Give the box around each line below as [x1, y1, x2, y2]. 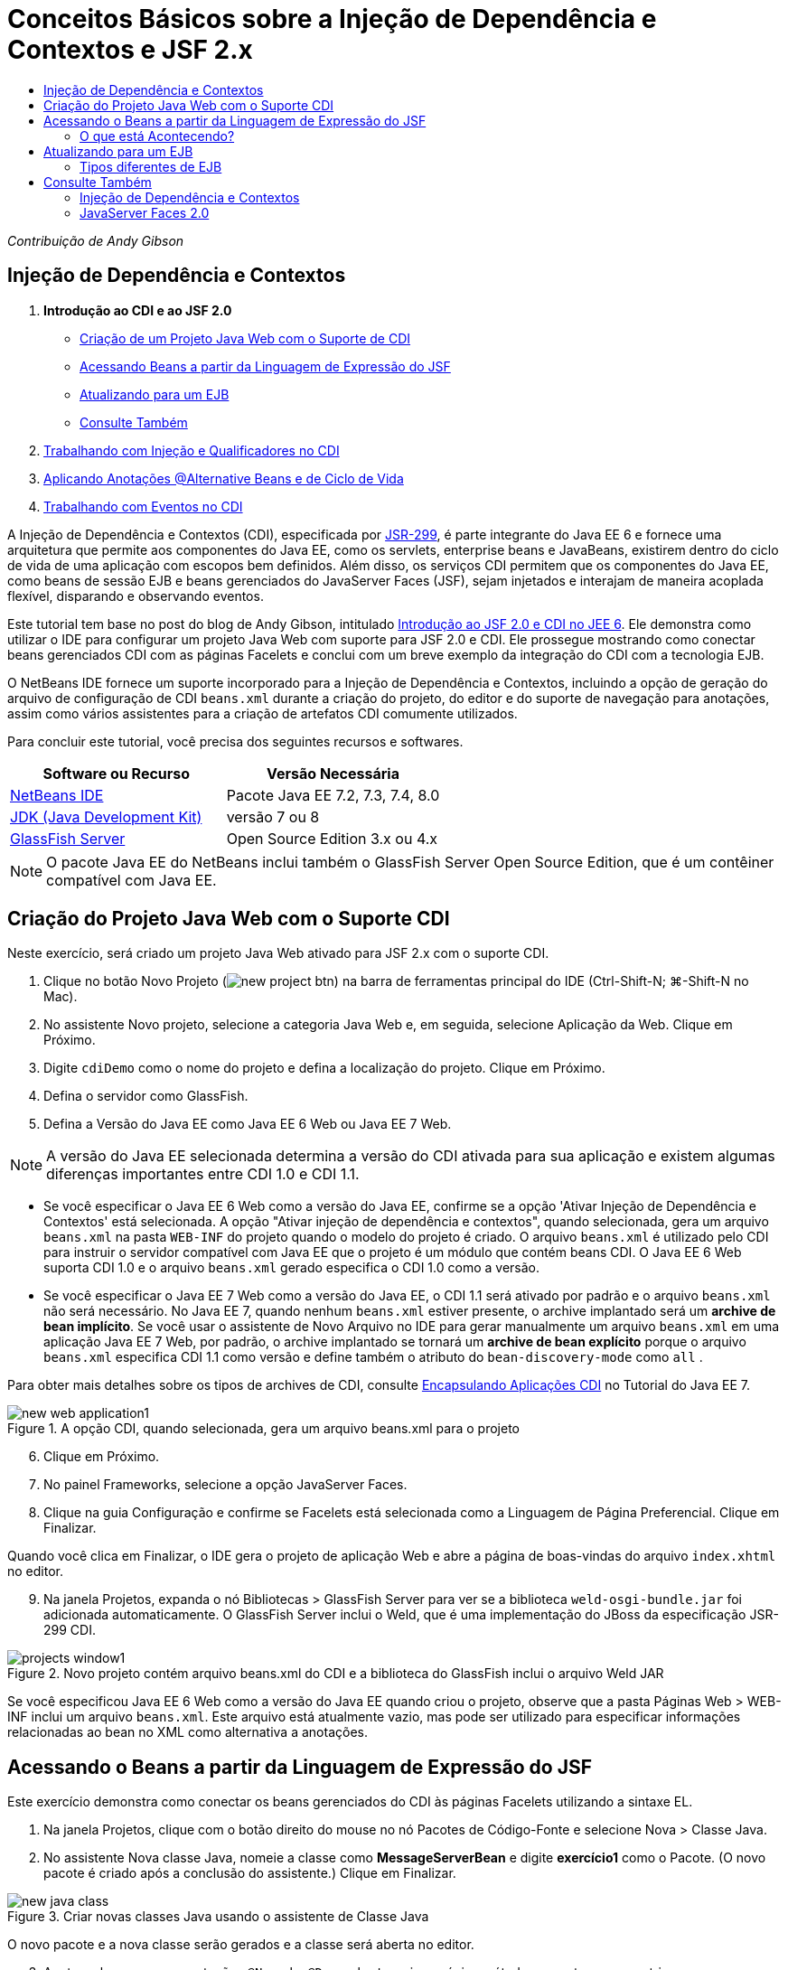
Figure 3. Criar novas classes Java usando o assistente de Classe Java [7, 1909, 429, 1925]
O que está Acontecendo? [80, 127, 235, 144]
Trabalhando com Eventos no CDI [43, 498, 243, 514]
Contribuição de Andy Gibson [7, 232, 184, 249]
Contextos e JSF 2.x [7, 34, 253, 65]
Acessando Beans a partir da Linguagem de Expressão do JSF [80, 358, 451, 374]
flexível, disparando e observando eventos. [7, 587, 264, 604]
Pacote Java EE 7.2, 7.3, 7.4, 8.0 [226, 785, 440, 804]
